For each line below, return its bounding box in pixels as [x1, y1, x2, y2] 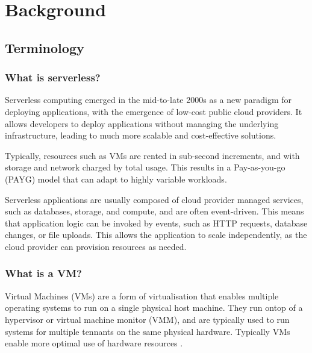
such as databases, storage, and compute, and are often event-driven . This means [5, 205, 304, 217]
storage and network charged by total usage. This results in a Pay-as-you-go [5, 161, 285, 173]
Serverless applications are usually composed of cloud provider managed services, [5, 193, 304, 205]
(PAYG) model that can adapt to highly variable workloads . [5, 172, 227, 185]
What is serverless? [5, 70, 101, 85]
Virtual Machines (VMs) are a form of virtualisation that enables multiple [5, 289, 279, 302]
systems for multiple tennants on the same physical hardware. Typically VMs [5, 325, 290, 337]
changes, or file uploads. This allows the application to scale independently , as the [5, 228, 307, 241]
